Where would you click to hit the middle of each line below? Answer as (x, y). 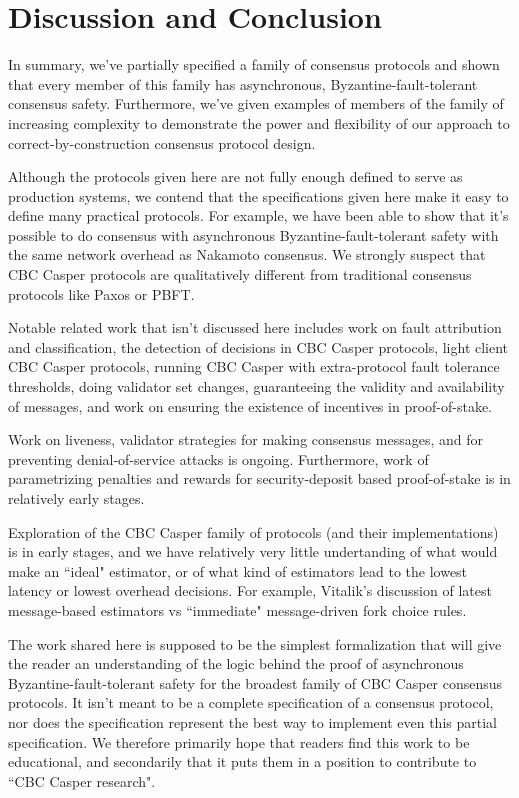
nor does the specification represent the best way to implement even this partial (252, 721)
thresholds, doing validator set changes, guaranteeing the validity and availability (256, 386)
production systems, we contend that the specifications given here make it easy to (258, 195)
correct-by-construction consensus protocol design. (162, 142)
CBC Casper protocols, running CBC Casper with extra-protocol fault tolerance (254, 366)
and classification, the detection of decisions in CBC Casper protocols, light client (258, 346)
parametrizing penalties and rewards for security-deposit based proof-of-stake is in (259, 478)
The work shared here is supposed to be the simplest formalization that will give (255, 643)
